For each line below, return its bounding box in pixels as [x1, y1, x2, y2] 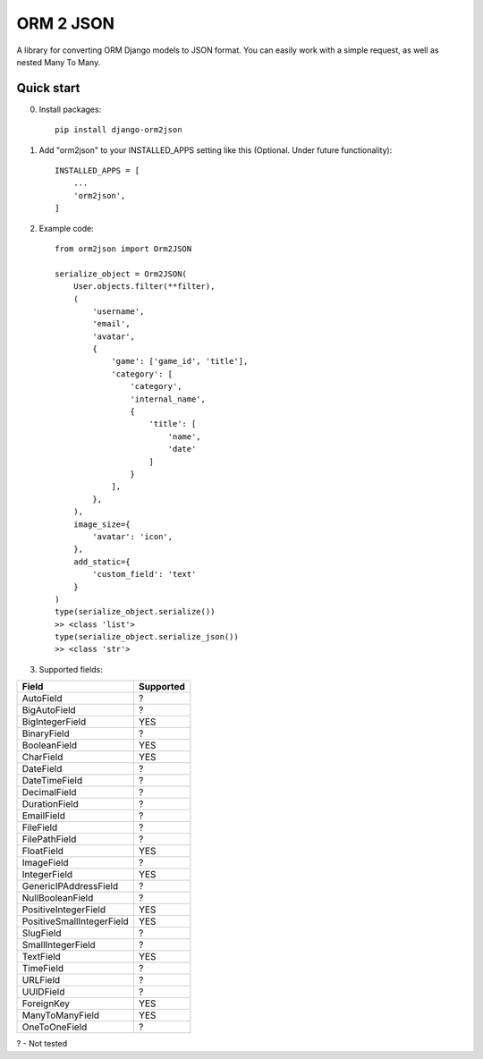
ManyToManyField [21, 1009, 100, 1021]
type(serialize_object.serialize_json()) [55, 631, 239, 642]
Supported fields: [38, 664, 103, 674]
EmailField [21, 809, 66, 822]
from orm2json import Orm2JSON [55, 243, 192, 254]
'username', [92, 306, 145, 317]
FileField [21, 821, 58, 834]
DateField [21, 763, 63, 775]
